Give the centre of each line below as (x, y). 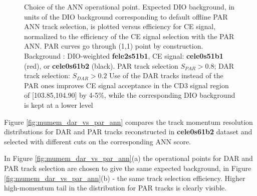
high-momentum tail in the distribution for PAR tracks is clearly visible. (115, 188)
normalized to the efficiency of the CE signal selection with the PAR (129, 36)
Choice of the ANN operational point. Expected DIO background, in (130, 7)
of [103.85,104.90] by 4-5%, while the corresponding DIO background (130, 95)
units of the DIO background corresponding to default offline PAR (126, 16)
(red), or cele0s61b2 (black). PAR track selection (101, 65)
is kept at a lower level (59, 105)
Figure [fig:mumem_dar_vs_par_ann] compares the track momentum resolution (128, 122)
